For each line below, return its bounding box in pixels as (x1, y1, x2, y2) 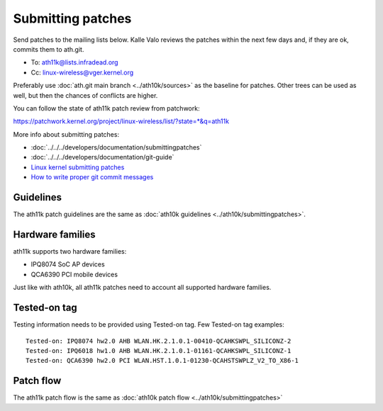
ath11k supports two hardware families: (13, 247, 127, 256)
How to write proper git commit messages (30, 173, 154, 181)
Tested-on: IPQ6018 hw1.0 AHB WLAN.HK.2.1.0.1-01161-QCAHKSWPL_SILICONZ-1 (26, 347, 292, 354)
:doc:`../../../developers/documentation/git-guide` (30, 153, 174, 162)
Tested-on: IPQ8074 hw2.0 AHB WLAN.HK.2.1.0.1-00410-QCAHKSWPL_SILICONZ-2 (26, 337, 292, 345)
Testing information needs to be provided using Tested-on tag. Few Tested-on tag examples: (13, 320, 285, 329)
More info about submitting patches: (13, 130, 120, 138)
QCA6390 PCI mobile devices (30, 270, 118, 278)
